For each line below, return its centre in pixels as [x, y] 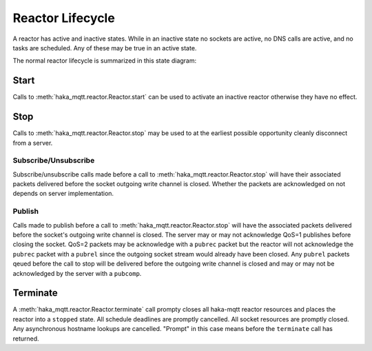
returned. [26, 339]
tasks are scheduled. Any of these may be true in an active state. [105, 48]
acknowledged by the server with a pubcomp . [77, 273]
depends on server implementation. [63, 194]
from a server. [33, 143]
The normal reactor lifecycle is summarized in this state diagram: [105, 61]
